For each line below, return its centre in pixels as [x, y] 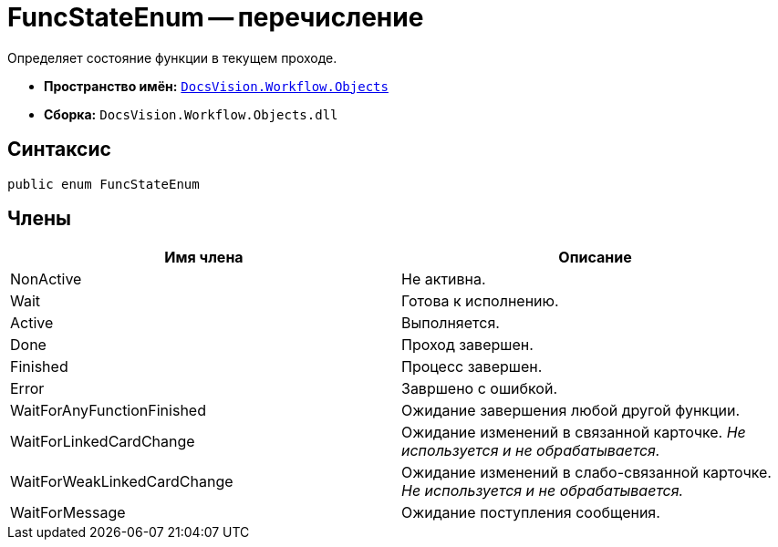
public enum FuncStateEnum [104, 184]
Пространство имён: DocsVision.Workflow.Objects [216, 86]
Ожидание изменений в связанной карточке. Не [574, 433]
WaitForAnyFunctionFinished [108, 411]
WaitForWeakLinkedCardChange [122, 482]
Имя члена [204, 258]
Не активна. [444, 279]
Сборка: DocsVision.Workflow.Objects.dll [191, 114]
